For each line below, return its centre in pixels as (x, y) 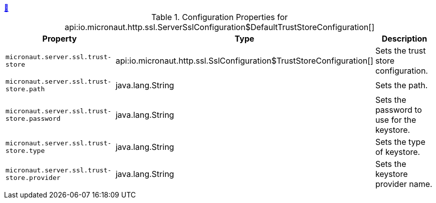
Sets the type (400, 142)
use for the (396, 120)
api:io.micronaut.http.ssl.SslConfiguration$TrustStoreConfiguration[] (244, 61)
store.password (33, 119)
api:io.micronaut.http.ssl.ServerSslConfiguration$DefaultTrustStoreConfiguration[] (220, 27)
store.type (25, 151)
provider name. (404, 184)
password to (398, 110)
